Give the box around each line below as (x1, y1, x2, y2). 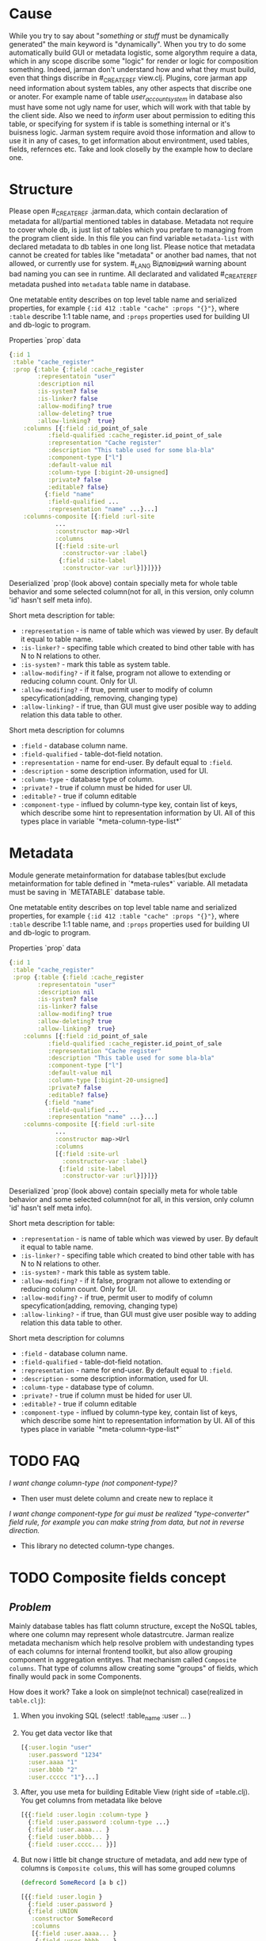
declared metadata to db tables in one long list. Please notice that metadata (9, 242, 256, 252)
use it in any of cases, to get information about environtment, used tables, (9, 135, 250, 145)
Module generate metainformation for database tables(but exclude (9, 870, 226, 880)
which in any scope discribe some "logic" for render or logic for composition (9, 56, 259, 66)
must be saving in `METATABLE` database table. (9, 888, 165, 897)
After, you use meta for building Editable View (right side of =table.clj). (20, 1787, 250, 1797)
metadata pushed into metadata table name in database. (9, 279, 191, 289)
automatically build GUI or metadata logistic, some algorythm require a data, (9, 48, 258, 57)
